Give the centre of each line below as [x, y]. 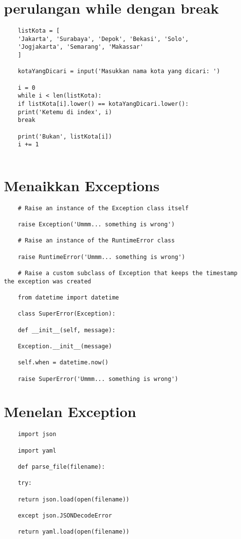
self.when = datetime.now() [63, 363]
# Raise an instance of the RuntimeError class [96, 241]
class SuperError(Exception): [67, 314]
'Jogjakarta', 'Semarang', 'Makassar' [81, 47]
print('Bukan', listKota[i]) [65, 136]
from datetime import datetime [68, 297]
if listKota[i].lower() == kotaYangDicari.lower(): [103, 104]
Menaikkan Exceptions [82, 185]
